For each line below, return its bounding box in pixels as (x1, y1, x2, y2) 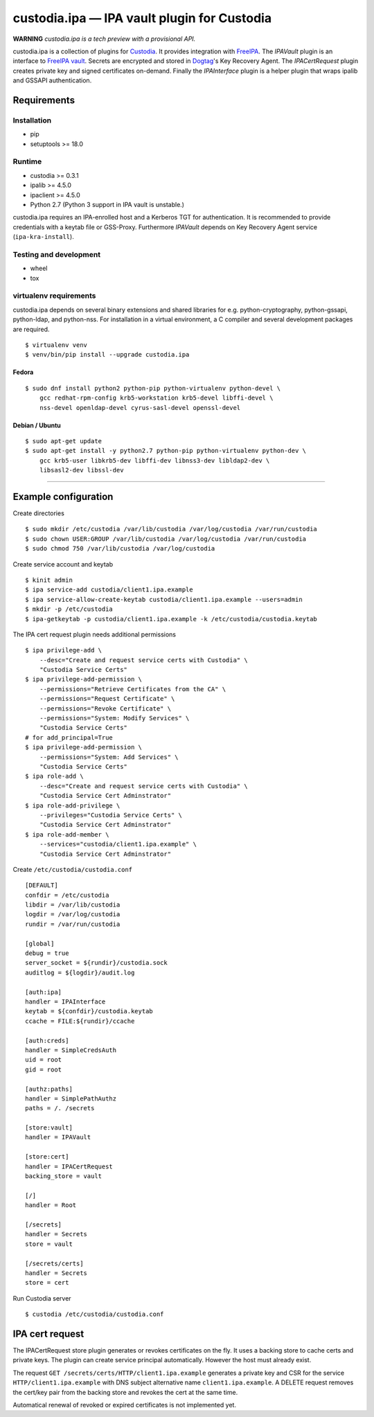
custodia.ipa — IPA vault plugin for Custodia (12, 10, 272, 26)
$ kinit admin (25, 576, 73, 584)
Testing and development (12, 249, 100, 259)
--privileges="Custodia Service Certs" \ (39, 811, 183, 819)
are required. (12, 325, 50, 333)
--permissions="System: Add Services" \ (39, 753, 179, 761)
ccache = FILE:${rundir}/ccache (25, 1017, 135, 1025)
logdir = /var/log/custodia (25, 911, 121, 918)
